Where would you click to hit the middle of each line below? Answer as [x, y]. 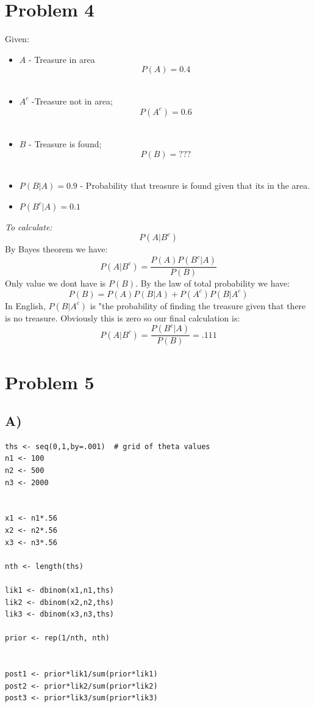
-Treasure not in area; [72, 101]
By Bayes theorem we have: [56, 249]
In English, [25, 305]
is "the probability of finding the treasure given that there [198, 305]
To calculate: [29, 226]
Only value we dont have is [55, 283]
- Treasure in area [62, 59]
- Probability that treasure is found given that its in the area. [195, 185]
